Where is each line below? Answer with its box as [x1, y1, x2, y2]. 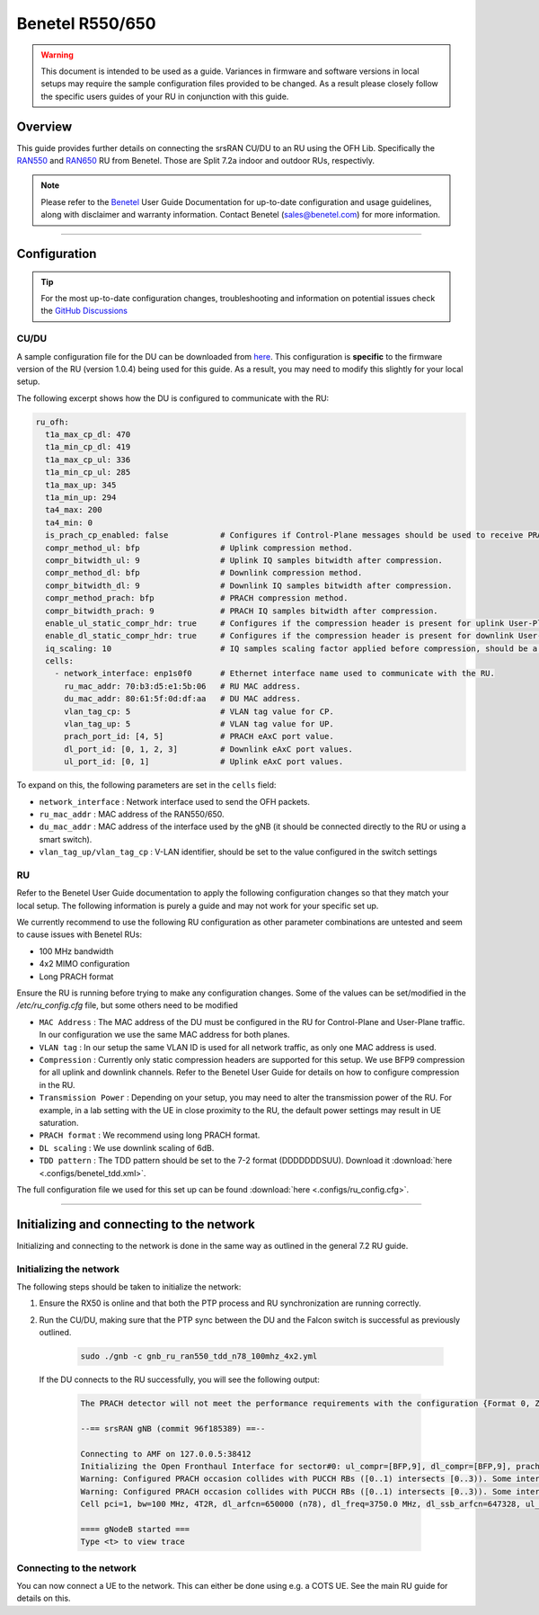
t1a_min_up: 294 [45, 493, 117, 503]
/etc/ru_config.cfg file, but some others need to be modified [16, 1000, 238, 1011]
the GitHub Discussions [40, 306, 128, 317]
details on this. [16, 1593, 71, 1604]
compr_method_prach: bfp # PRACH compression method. [45, 593, 349, 603]
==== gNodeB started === [80, 1524, 190, 1534]
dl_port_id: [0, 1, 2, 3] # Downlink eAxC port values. [64, 744, 354, 754]
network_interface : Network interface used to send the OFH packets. [39, 796, 310, 807]
